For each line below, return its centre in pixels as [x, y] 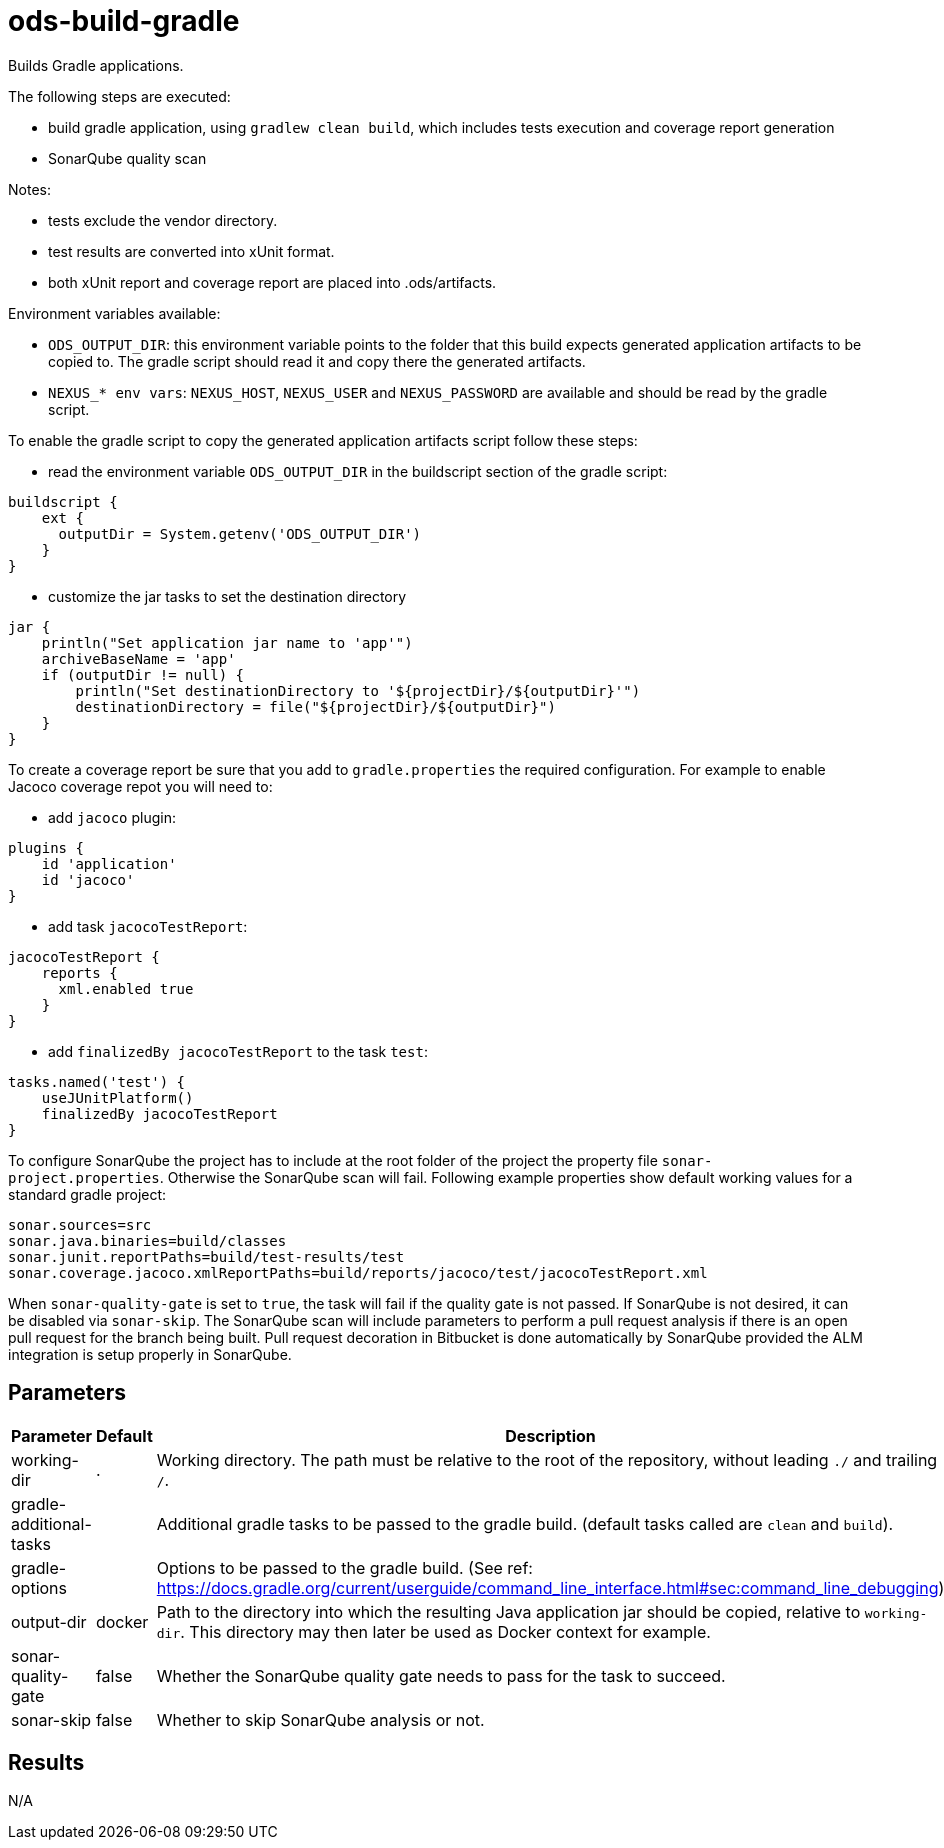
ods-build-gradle [124, 21]
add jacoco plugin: [112, 817]
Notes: [29, 189]
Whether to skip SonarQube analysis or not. [320, 1719]
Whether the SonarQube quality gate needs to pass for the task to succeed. [441, 1675]
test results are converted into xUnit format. [191, 251]
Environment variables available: [114, 313]
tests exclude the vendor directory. [163, 220]
